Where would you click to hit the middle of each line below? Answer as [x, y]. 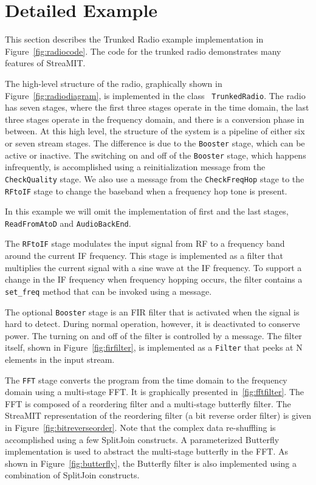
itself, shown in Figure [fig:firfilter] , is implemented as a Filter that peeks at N [154, 347]
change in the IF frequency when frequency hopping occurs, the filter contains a [154, 279]
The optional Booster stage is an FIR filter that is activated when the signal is [152, 311]
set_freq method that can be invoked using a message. [108, 291]
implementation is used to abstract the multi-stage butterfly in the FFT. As [146, 451]
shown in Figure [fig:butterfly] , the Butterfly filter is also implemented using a [151, 463]
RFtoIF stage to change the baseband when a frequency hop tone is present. [146, 191]
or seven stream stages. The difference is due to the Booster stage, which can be [155, 143]
